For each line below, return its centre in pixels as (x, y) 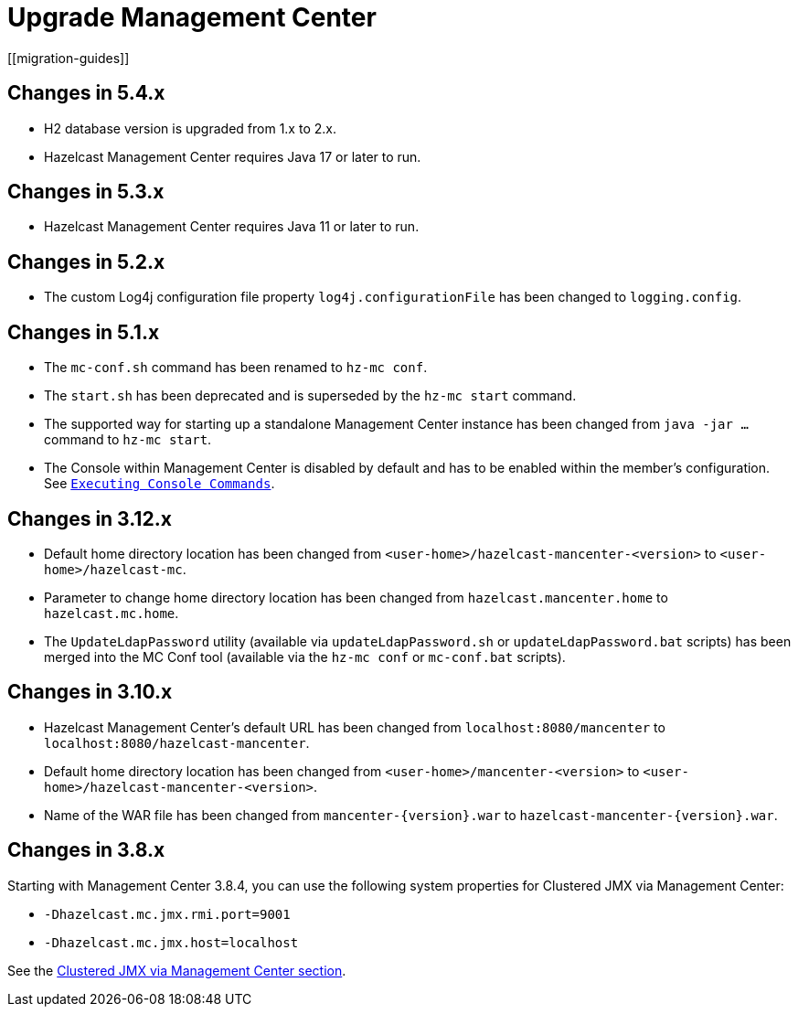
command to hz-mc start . (128, 440)
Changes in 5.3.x (86, 192)
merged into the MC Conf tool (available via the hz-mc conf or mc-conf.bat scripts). (305, 656)
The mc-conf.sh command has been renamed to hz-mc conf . (236, 368)
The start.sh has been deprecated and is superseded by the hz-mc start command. (310, 396)
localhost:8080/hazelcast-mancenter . (177, 742)
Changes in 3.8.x (86, 850)
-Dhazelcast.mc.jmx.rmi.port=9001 (167, 914)
